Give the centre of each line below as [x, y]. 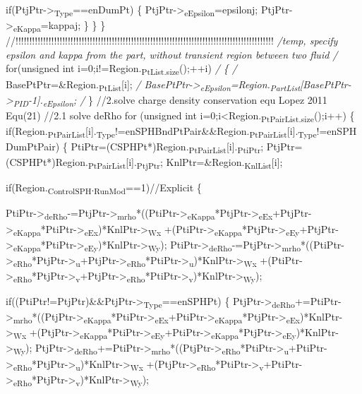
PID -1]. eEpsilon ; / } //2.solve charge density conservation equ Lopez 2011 [170, 100]
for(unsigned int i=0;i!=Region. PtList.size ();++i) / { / [121, 69]
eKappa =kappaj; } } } [59, 26]
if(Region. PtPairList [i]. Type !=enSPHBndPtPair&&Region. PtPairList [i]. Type [161, 131]
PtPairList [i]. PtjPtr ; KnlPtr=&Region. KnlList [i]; [185, 163]
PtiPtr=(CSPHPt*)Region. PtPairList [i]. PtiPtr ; [167, 147]
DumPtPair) [33, 147]
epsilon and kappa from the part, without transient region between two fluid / [172, 54]
